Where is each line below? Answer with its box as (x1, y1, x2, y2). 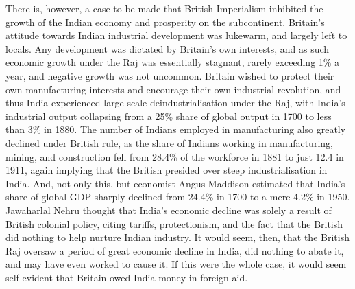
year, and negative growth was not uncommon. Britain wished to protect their (5, 68, 334, 82)
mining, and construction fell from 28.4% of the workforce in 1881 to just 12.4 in (5, 149, 344, 163)
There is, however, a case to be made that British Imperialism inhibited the (5, 1, 323, 15)
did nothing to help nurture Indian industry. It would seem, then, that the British (5, 230, 350, 244)
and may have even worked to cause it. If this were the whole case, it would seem (5, 257, 347, 271)
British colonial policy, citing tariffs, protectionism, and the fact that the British (5, 216, 343, 231)
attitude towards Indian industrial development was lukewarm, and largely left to (5, 28, 347, 43)
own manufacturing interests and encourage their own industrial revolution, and (5, 82, 341, 96)
